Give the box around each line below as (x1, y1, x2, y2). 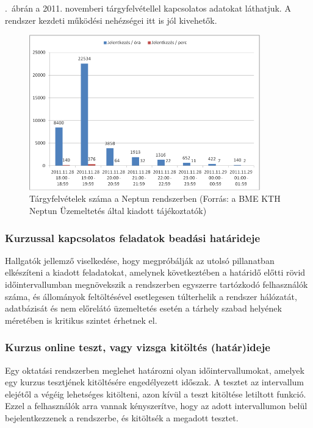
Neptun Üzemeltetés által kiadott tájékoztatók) (29, 204, 207, 216)
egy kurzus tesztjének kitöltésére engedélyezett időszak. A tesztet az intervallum (5, 376, 304, 388)
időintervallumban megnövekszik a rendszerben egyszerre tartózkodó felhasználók (5, 277, 308, 290)
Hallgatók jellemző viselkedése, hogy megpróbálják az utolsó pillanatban (5, 254, 275, 266)
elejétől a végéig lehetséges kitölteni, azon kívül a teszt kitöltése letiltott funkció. (5, 387, 306, 400)
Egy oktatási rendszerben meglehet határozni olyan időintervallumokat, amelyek (5, 363, 304, 376)
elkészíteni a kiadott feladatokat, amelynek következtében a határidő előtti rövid (5, 266, 306, 279)
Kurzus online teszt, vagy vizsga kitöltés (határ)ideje (5, 340, 270, 355)
